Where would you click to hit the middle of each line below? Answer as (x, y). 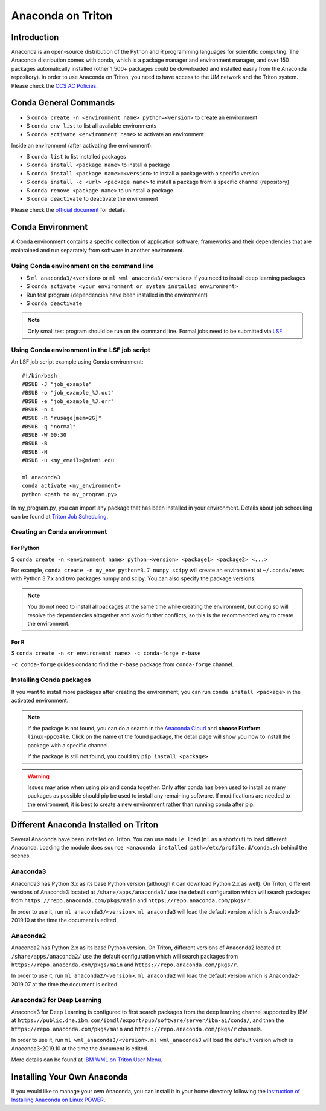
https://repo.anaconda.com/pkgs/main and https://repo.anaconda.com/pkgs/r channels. (137, 1029)
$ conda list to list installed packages (76, 157)
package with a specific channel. (69, 745)
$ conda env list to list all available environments (91, 126)
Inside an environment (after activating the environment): (82, 145)
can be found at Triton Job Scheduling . (60, 516)
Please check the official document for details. (69, 210)
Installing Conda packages (51, 680)
